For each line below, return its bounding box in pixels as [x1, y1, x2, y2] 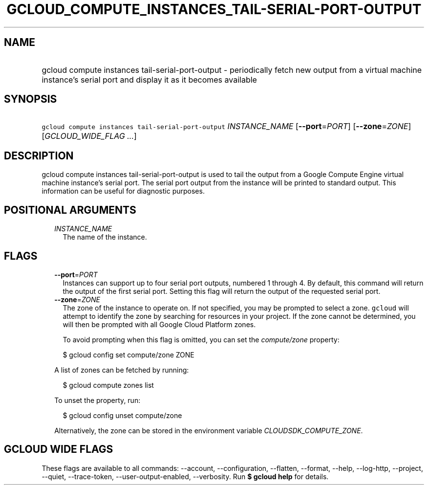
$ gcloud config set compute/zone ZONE [63, 350, 194, 359]
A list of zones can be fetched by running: [54, 365, 189, 374]
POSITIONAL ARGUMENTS [4, 203, 136, 216]
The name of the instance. [63, 233, 147, 242]
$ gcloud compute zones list [63, 380, 154, 389]
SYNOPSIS [4, 93, 57, 106]
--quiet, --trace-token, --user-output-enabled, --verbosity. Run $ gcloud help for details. [42, 472, 329, 481]
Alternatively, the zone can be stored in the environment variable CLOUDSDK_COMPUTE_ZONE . [54, 426, 363, 435]
